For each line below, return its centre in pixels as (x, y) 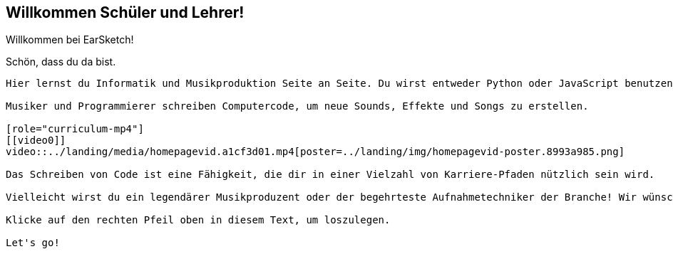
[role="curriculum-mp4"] (75, 129)
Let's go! (33, 243)
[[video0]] (36, 141)
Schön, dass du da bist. (61, 62)
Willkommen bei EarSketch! (70, 40)
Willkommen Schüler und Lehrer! (125, 12)
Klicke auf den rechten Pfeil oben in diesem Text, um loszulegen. (198, 220)
